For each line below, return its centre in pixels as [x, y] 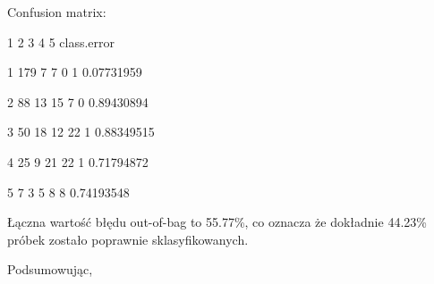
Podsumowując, [50, 269]
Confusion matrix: [57, 12]
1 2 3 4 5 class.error [61, 42]
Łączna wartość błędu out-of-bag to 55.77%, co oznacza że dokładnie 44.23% [217, 222]
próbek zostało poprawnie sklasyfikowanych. [128, 239]
